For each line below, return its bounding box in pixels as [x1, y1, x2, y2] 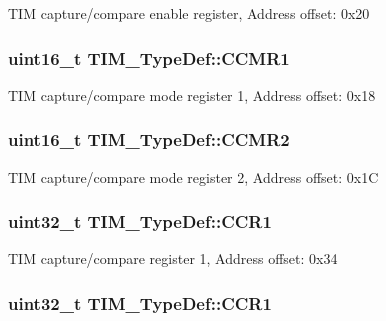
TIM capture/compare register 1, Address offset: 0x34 [8, 248, 338, 269]
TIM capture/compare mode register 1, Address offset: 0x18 [8, 84, 376, 105]
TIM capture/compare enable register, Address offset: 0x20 [8, 3, 370, 23]
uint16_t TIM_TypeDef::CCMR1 [8, 45, 290, 70]
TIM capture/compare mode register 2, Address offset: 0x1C [8, 166, 379, 187]
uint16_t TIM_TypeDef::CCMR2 [8, 127, 290, 152]
